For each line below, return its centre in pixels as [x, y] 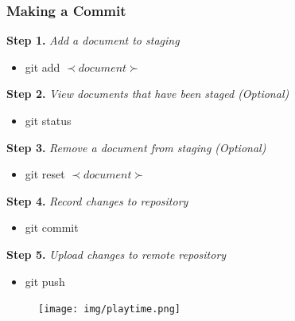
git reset [45, 174]
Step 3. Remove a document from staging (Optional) [136, 147]
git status [48, 120]
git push [45, 281]
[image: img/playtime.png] [109, 309]
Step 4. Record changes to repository [97, 200]
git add [43, 67]
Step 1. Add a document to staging [93, 40]
